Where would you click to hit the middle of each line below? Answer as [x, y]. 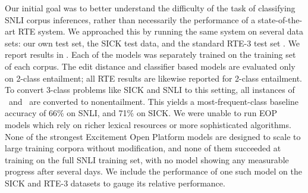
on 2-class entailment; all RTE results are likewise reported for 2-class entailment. [154, 78]
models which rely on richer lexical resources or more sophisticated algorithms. [148, 124]
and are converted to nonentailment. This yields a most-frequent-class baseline [154, 101]
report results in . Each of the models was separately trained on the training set [150, 55]
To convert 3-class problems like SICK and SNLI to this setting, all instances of [150, 90]
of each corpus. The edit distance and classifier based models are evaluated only [150, 66]
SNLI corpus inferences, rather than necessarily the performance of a [130, 19]
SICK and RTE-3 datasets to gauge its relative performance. [115, 183]
